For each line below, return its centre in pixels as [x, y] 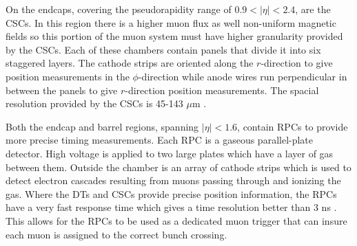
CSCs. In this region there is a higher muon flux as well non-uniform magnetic [171, 22]
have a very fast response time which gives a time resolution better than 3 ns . [171, 207]
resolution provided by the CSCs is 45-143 [94, 103]
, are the [313, 9]
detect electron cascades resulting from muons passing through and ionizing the [173, 180]
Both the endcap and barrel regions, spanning [102, 126]
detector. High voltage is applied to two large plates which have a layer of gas [170, 153]
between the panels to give [62, 90]
